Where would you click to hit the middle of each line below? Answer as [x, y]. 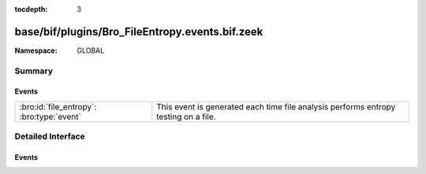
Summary [34, 71]
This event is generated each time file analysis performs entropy [276, 106]
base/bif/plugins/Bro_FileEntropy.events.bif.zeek [139, 31]
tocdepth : [31, 9]
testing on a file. [186, 117]
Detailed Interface [50, 136]
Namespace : [36, 50]
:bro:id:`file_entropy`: [58, 106]
